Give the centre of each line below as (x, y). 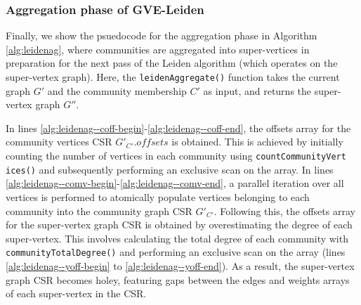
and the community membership (117, 90)
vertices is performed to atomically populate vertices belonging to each (158, 196)
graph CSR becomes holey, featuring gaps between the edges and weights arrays (178, 279)
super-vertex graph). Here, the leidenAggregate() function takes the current (173, 77)
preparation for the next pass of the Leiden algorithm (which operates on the (172, 63)
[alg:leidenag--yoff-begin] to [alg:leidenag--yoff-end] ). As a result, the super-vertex (180, 265)
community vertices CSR (59, 142)
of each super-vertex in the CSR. (76, 293)
